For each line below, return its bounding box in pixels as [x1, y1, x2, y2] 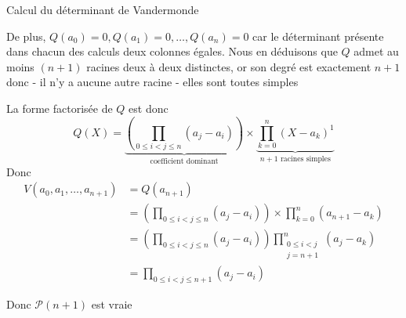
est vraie [91, 295, 132, 312]
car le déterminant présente [252, 27, 384, 44]
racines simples [280, 155, 331, 164]
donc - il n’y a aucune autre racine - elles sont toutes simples [6, 74, 299, 90]
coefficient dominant [150, 157, 219, 166]
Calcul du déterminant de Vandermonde [6, 2, 199, 17]
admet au [353, 43, 399, 60]
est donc [129, 99, 169, 116]
